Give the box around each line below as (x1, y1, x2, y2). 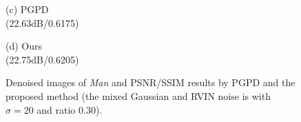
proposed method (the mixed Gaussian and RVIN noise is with (6, 88, 271, 103)
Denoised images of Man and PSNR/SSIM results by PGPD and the (6, 75, 295, 90)
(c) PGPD (6, 2, 49, 16)
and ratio (37, 102, 76, 116)
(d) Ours (6, 39, 43, 53)
